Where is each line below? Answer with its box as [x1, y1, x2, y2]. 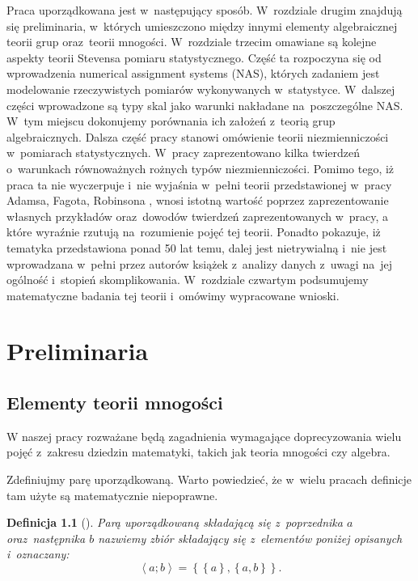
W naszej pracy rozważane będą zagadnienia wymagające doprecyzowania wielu [6, 427, 402, 444]
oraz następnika [6, 529, 86, 546]
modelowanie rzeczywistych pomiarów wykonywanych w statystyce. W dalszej [6, 80, 395, 97]
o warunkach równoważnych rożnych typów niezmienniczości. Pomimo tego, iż [6, 159, 395, 176]
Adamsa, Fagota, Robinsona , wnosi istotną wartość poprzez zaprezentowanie [6, 192, 389, 209]
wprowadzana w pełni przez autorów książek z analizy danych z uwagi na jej [6, 255, 392, 272]
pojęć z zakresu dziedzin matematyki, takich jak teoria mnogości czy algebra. [6, 443, 391, 460]
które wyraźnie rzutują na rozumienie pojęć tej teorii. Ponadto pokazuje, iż [6, 223, 381, 240]
